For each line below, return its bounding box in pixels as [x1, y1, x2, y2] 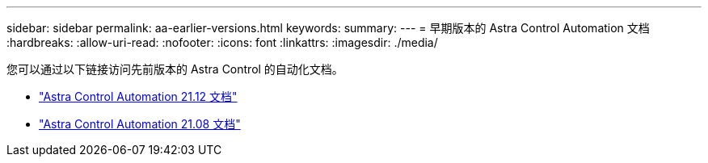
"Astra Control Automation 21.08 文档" [39, 117, 241, 131]
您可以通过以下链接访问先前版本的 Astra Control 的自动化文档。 [6, 62, 343, 76]
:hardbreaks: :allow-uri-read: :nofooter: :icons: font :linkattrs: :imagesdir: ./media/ [6, 36, 438, 49]
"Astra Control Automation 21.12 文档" [39, 90, 238, 103]
